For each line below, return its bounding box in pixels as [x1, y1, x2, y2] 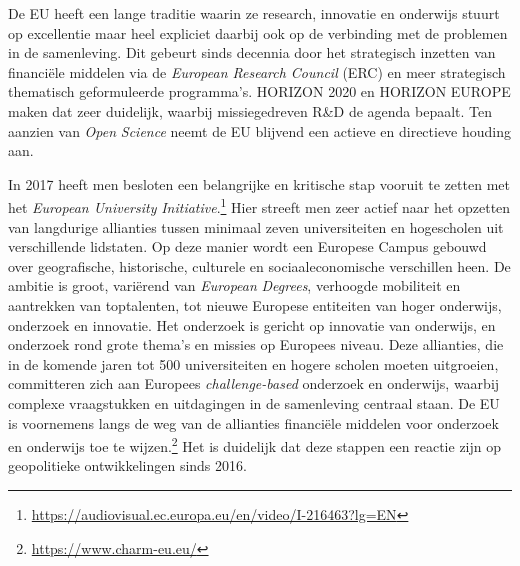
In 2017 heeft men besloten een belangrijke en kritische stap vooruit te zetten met [8, 173, 510, 194]
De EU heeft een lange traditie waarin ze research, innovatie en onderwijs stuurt [8, 3, 500, 23]
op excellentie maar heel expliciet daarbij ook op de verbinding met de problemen [8, 22, 508, 43]
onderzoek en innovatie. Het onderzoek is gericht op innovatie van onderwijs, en [8, 314, 496, 335]
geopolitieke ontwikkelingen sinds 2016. [8, 455, 247, 476]
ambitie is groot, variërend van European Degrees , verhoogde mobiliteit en [8, 275, 461, 296]
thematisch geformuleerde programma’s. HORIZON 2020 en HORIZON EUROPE [8, 81, 511, 102]
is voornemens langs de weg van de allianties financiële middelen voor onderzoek [8, 412, 499, 433]
